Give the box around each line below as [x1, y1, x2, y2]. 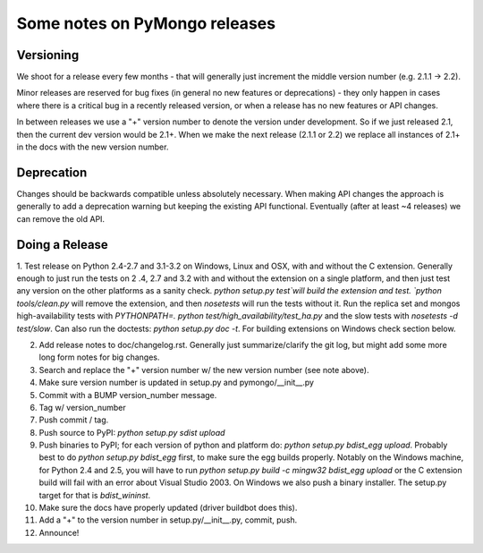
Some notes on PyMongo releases [16, 13, 276, 33]
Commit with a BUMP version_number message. [38, 389, 217, 400]
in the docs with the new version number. [16, 141, 169, 152]
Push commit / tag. [38, 414, 109, 425]
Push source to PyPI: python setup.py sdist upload [38, 427, 225, 438]
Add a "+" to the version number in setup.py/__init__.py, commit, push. [38, 515, 298, 525]
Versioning [16, 47, 80, 63]
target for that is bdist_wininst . [38, 489, 151, 500]
